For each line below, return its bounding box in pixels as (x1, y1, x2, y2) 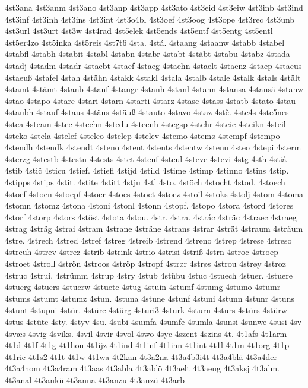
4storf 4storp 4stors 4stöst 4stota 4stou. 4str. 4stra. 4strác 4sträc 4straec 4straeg (5, 210, 297, 223)
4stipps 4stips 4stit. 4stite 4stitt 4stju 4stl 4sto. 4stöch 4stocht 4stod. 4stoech (5, 175, 285, 188)
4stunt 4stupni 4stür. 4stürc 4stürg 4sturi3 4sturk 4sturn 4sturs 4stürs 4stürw (5, 304, 287, 316)
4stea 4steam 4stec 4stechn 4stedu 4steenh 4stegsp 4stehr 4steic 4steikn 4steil (5, 117, 286, 130)
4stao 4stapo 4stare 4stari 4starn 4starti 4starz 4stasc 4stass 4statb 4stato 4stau (5, 94, 296, 106)
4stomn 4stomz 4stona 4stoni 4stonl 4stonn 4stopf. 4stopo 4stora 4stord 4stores (5, 199, 294, 212)
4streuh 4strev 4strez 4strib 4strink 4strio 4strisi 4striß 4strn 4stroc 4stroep (5, 245, 279, 258)
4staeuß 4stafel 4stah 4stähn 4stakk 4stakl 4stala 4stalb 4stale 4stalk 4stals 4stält (5, 71, 301, 83)
